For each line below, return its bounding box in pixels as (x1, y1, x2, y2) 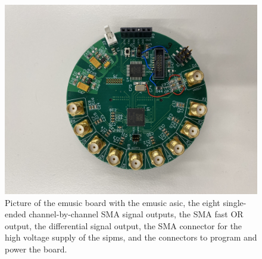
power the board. (5, 242, 67, 255)
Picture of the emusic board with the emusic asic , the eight (5, 196, 220, 208)
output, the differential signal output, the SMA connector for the (5, 219, 242, 232)
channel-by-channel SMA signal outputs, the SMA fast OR (29, 208, 244, 220)
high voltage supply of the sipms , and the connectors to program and (5, 231, 257, 244)
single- (223, 196, 247, 208)
